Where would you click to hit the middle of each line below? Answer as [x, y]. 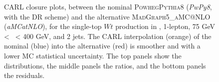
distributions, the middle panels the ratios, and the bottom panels [105, 65]
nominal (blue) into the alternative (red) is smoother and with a [102, 46]
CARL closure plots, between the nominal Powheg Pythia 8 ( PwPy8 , [108, 6]
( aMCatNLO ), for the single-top [53, 26]
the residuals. [24, 75]
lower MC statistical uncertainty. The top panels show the [93, 55]
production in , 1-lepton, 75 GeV [165, 26]
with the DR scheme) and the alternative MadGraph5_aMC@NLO [107, 16]
